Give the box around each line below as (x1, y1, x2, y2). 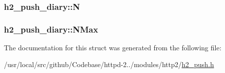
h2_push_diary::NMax (4, 23, 98, 35)
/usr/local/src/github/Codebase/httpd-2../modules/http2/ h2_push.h (4, 59, 214, 69)
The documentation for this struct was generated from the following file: (4, 42, 222, 53)
